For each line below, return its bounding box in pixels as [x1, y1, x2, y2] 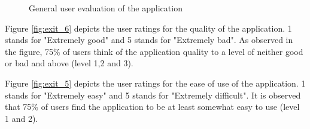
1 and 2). [5, 112, 38, 124]
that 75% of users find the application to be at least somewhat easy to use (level [5, 100, 300, 113]
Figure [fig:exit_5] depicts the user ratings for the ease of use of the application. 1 [5, 76, 306, 89]
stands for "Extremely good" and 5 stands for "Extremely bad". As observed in [5, 33, 293, 46]
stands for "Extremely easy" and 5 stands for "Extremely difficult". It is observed [5, 88, 301, 101]
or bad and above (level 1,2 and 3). [5, 57, 133, 69]
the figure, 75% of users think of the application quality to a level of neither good [5, 45, 303, 57]
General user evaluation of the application [29, 2, 183, 14]
